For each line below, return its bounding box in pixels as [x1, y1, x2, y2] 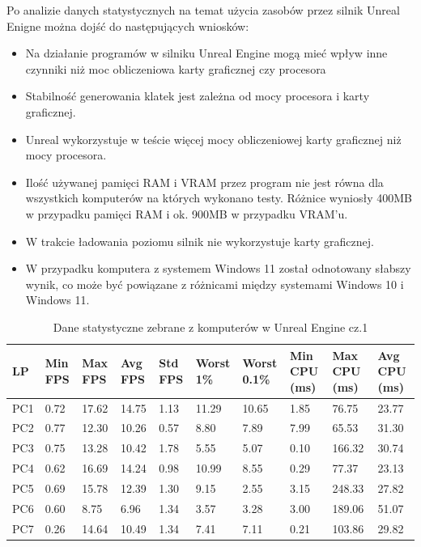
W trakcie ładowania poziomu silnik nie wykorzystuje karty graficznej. [25, 232, 374, 249]
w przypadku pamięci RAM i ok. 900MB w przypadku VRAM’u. [25, 205, 348, 222]
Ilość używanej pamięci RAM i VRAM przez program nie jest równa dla [25, 173, 384, 190]
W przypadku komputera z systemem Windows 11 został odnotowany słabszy [25, 260, 411, 277]
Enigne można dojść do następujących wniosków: [6, 17, 249, 34]
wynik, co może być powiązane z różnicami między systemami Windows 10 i [25, 275, 404, 292]
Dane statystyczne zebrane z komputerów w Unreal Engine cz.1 [53, 318, 368, 335]
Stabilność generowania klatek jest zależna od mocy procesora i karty [25, 87, 370, 104]
